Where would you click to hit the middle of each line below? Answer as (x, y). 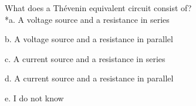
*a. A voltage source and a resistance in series (87, 19)
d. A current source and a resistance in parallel (89, 78)
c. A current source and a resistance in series (85, 58)
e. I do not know (34, 98)
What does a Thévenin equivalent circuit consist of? (98, 8)
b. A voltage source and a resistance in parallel (89, 39)
